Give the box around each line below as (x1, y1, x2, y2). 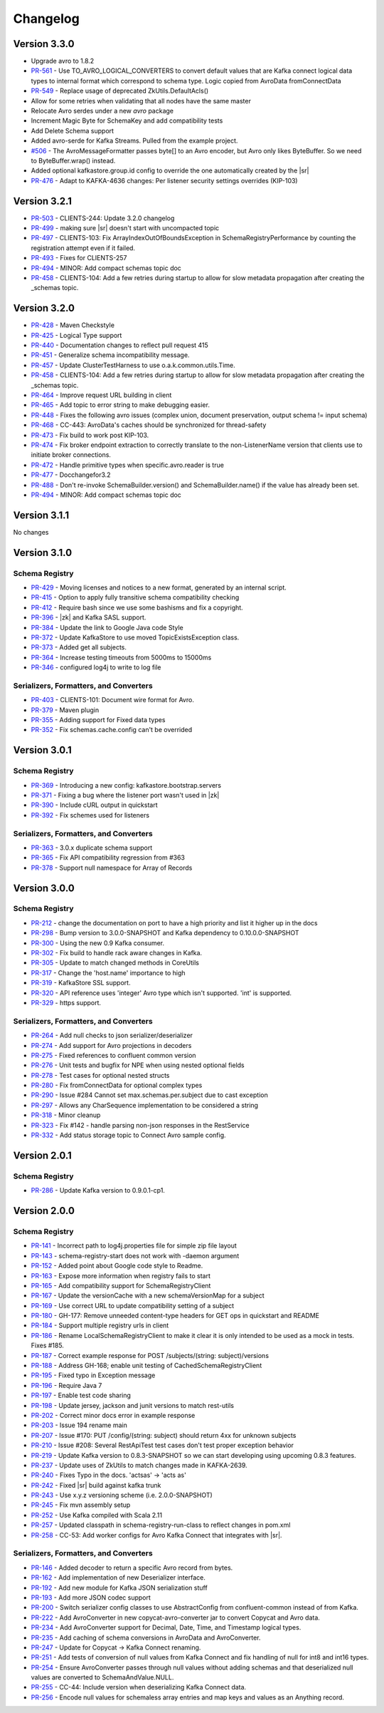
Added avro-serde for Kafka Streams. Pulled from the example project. (31, 136, 238, 145)
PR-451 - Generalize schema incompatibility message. (31, 351, 190, 359)
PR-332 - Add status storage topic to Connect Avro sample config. (31, 1131, 226, 1140)
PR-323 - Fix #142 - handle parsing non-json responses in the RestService (31, 1121, 250, 1129)
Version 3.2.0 (13, 302, 75, 314)
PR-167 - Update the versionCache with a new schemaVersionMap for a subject (31, 1291, 265, 1300)
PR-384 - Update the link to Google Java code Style (31, 623, 184, 632)
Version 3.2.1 (13, 195, 73, 207)
